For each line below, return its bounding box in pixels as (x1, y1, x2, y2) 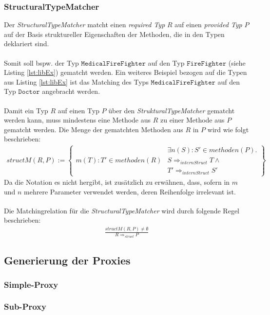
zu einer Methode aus (160, 115, 225, 125)
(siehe (228, 57, 246, 68)
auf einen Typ (58, 105, 99, 115)
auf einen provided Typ (174, 19, 242, 30)
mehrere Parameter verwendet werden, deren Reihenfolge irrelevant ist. (24, 186, 236, 196)
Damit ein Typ (4, 105, 48, 115)
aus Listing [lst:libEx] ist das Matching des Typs (4, 76, 149, 87)
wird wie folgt (207, 124, 249, 134)
